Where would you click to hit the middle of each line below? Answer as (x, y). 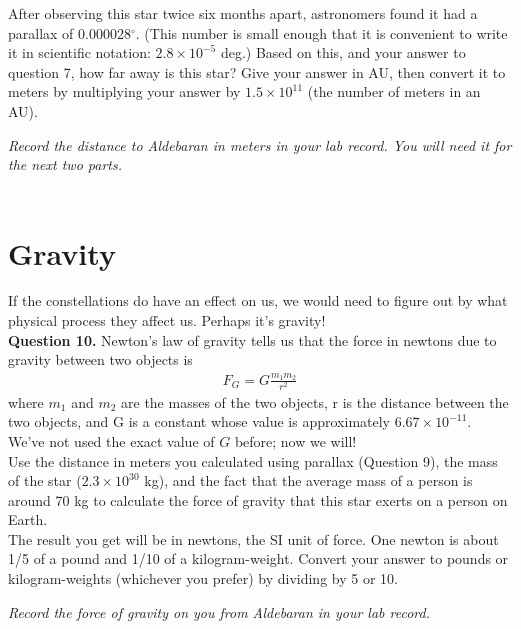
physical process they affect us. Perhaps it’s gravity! (167, 320)
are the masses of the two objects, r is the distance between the (315, 401)
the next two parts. (65, 164)
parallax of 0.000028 (69, 32)
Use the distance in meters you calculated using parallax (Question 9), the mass (253, 460)
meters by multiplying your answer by (124, 91)
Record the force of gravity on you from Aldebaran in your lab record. (219, 611)
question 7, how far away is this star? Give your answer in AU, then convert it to (257, 71)
